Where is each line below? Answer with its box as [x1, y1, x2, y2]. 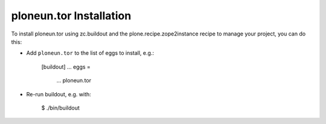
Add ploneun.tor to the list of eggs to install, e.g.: [26, 49, 154, 57]
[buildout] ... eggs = [41, 63, 91, 70]
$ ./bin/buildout [41, 104, 80, 111]
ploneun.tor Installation [11, 9, 132, 22]
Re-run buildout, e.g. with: [26, 90, 92, 98]
